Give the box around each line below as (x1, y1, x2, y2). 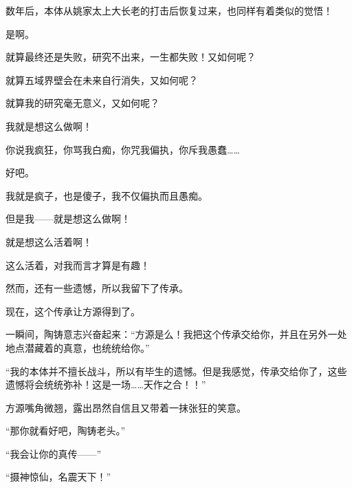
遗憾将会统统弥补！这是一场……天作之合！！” (5, 377, 206, 392)
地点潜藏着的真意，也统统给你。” (5, 340, 150, 354)
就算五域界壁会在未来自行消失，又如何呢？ (5, 72, 198, 87)
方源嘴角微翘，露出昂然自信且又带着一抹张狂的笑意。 (5, 400, 246, 414)
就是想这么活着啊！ (5, 234, 92, 248)
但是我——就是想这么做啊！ (5, 211, 131, 226)
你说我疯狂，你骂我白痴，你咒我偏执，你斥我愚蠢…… (5, 142, 240, 156)
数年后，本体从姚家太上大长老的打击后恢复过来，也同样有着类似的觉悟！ (5, 3, 333, 17)
